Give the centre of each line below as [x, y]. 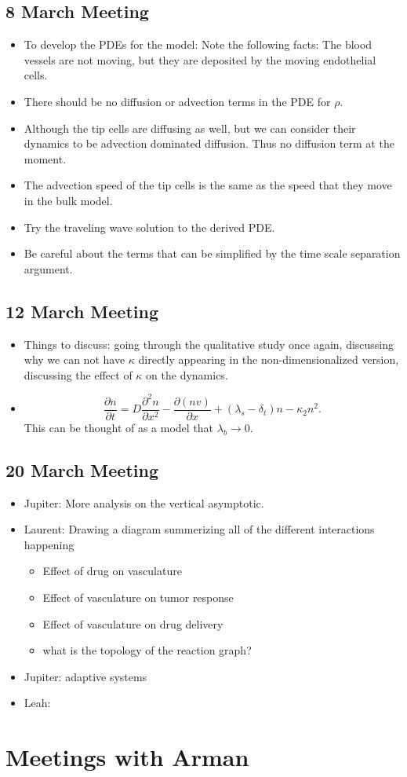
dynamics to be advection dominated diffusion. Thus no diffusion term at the [209, 143]
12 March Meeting [82, 311]
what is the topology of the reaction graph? [147, 650]
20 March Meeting [82, 469]
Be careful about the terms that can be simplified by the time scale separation [212, 253]
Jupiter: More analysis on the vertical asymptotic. [144, 502]
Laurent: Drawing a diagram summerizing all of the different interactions [199, 529]
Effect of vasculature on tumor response [138, 597]
